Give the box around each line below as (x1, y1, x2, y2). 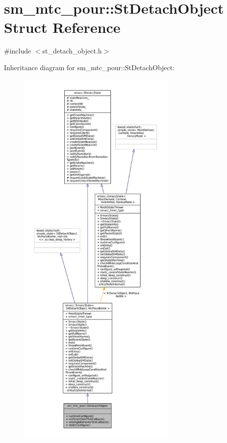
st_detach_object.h (42, 46, 102, 56)
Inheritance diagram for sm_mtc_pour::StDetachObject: (4, 62, 175, 72)
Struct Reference (4, 17, 121, 37)
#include (4, 46, 31, 56)
